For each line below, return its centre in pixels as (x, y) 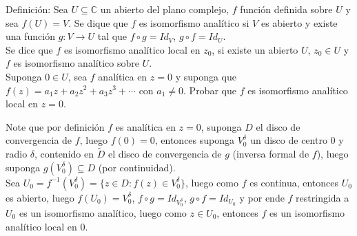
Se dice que (29, 49)
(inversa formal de (271, 154)
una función (30, 36)
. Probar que (210, 90)
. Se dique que (98, 22)
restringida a (323, 197)
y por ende (262, 197)
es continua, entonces (294, 182)
